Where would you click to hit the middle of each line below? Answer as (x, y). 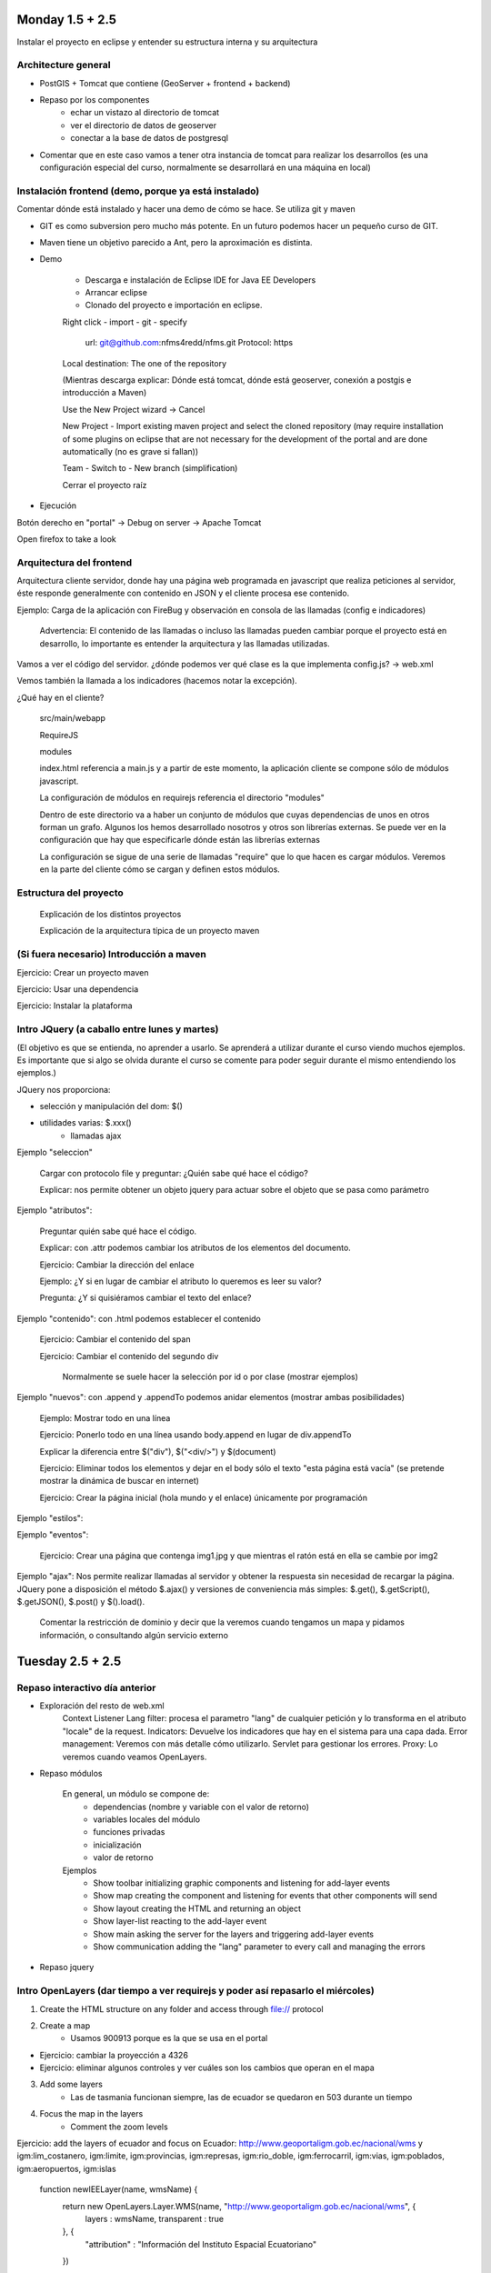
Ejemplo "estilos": (50, 1518)
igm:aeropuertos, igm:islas (67, 2168)
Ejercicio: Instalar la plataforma (75, 1006)
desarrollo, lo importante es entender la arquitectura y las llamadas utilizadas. (185, 643)
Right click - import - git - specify (125, 322)
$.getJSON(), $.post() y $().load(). (81, 1602)
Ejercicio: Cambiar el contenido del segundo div (129, 1356)
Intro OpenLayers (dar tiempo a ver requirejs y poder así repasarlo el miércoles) (195, 1991)
